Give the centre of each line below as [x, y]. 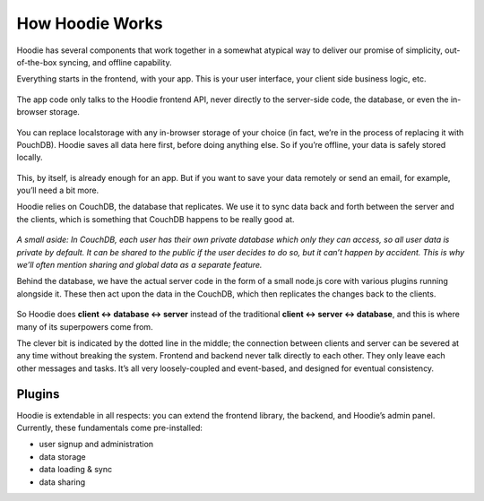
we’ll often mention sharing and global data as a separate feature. [139, 265]
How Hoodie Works [90, 23]
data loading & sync [75, 470]
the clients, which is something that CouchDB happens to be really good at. [156, 219]
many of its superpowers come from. [85, 326]
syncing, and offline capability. [115, 62]
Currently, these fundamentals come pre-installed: [110, 428]
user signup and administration [96, 445]
